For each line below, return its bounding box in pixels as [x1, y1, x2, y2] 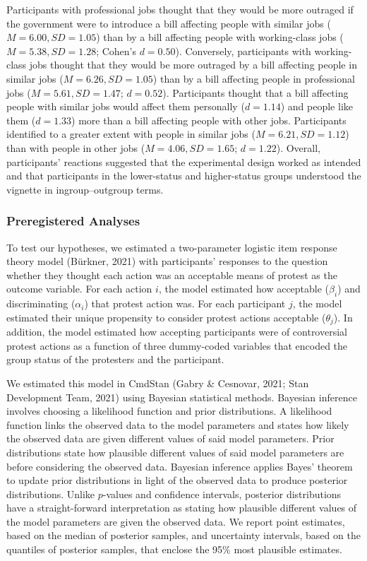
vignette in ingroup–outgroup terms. [6, 182, 164, 196]
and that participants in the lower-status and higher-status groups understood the [6, 168, 361, 183]
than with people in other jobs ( [6, 140, 145, 155]
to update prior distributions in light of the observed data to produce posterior [6, 473, 348, 488]
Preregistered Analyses [6, 212, 140, 230]
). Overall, [276, 140, 320, 155]
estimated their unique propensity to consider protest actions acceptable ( [6, 309, 326, 324]
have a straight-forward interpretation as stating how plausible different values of [6, 500, 357, 515]
